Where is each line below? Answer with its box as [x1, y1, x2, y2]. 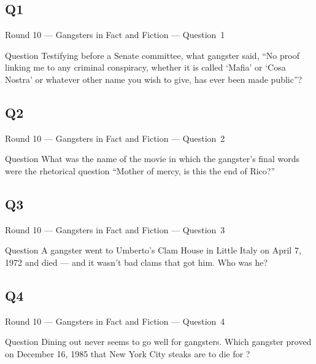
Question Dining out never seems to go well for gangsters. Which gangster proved [5, 335, 312, 348]
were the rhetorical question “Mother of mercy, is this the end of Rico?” [5, 164, 276, 177]
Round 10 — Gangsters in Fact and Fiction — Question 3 [5, 223, 225, 236]
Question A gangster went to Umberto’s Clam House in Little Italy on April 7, [5, 244, 301, 257]
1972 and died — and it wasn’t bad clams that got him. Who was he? [5, 255, 268, 268]
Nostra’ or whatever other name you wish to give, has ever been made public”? [5, 72, 303, 85]
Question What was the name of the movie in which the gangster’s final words [5, 152, 299, 165]
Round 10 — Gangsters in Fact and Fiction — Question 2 [5, 131, 225, 144]
